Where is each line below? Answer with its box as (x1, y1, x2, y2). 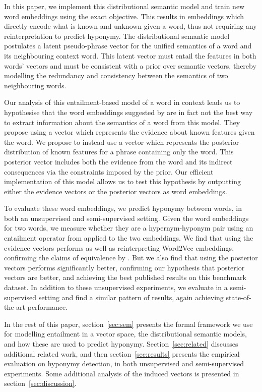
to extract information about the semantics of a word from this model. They (4, 117, 240, 127)
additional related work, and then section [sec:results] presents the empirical (4, 348, 240, 359)
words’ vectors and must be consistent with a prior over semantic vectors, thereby (4, 60, 256, 71)
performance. (27, 302, 68, 312)
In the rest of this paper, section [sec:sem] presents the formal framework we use (4, 318, 253, 329)
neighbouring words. (4, 80, 67, 90)
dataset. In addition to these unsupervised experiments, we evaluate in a (4, 282, 228, 293)
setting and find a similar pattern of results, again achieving (38, 292, 224, 302)
